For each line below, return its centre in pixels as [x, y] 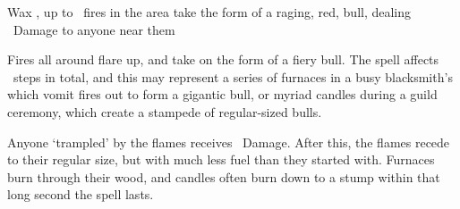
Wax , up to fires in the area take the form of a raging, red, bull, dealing [209, 12]
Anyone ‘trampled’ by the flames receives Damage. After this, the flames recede [229, 142]
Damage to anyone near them [94, 29]
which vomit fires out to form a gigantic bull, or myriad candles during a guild [222, 94]
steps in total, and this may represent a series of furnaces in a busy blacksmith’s [233, 76]
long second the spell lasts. [81, 194]
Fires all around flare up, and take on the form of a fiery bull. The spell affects [223, 59]
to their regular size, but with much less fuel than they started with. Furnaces [221, 159]
